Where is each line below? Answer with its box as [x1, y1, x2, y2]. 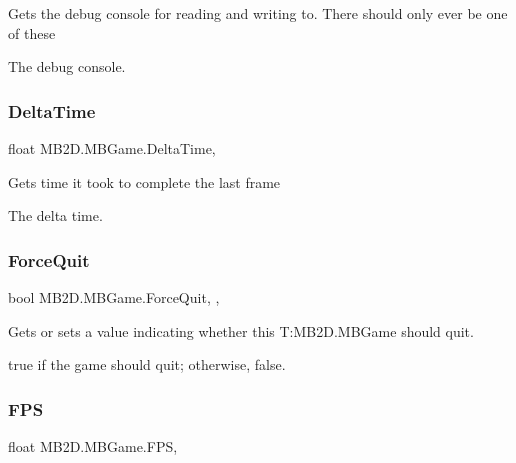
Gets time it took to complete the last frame [8, 171, 281, 192]
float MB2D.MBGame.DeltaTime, [8, 138, 216, 158]
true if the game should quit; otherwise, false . [8, 354, 286, 375]
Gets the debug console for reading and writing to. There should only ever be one [8, 3, 508, 23]
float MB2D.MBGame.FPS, [8, 436, 178, 456]
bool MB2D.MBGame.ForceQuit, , [8, 287, 220, 307]
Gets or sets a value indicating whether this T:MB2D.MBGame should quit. [8, 320, 474, 341]
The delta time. [8, 205, 103, 226]
